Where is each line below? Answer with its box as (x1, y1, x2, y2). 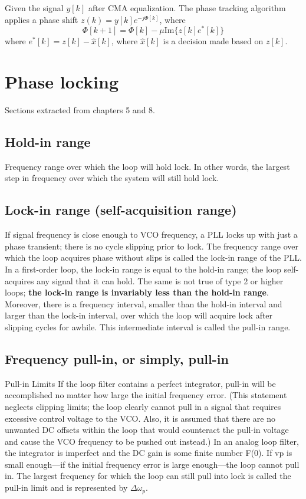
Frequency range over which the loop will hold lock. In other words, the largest (5, 160, 290, 172)
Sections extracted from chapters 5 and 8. (5, 103, 155, 116)
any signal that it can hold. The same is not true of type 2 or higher (37, 274, 284, 287)
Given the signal (5, 2, 64, 14)
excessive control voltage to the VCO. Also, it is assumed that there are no (5, 412, 276, 424)
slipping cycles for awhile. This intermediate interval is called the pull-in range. (5, 320, 291, 333)
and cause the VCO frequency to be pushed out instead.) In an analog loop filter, (5, 435, 299, 447)
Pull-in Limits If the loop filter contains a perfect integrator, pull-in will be (5, 377, 276, 389)
